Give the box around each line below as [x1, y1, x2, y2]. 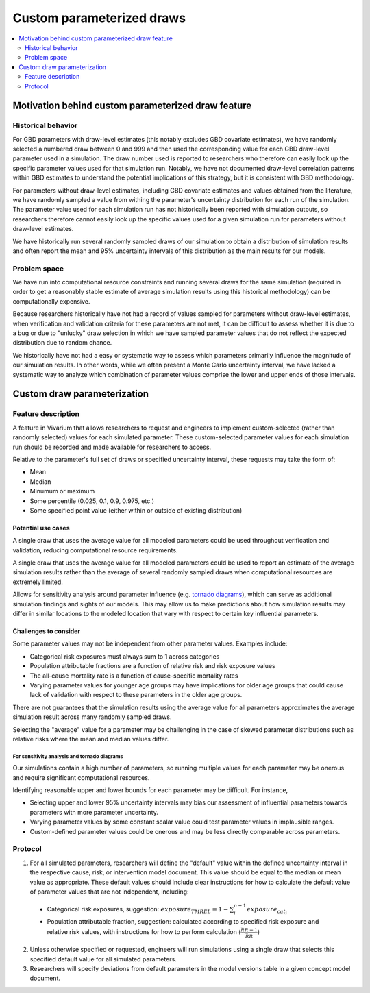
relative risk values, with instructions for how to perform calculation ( [47, 928, 241, 936]
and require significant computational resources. [12, 773, 150, 781]
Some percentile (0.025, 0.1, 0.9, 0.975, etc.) [29, 497, 154, 505]
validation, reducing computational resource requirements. [12, 545, 178, 554]
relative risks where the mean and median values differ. [12, 735, 169, 743]
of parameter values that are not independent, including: [29, 887, 189, 896]
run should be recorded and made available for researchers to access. [12, 443, 212, 451]
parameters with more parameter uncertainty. [29, 808, 159, 816]
